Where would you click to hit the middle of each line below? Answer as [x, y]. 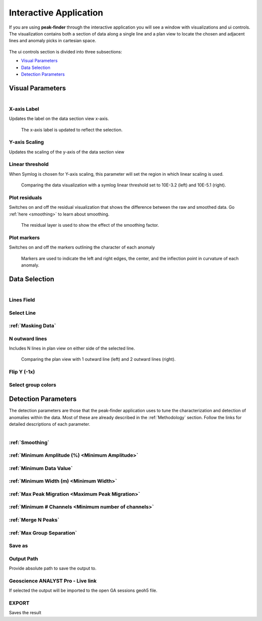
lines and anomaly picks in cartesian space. [53, 41]
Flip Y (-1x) [22, 372]
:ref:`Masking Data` [33, 326]
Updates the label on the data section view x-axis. [59, 118]
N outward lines [28, 338]
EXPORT [19, 603]
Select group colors [33, 385]
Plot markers [24, 237]
